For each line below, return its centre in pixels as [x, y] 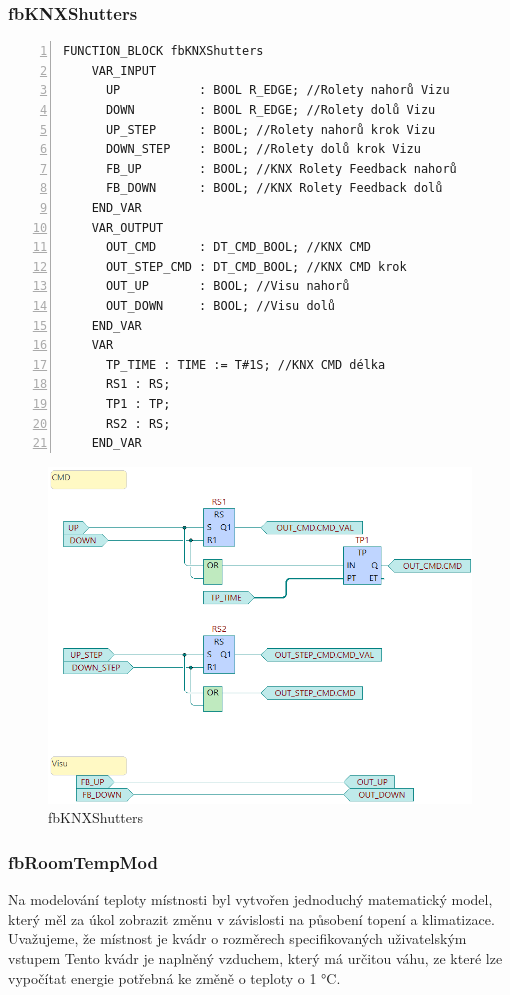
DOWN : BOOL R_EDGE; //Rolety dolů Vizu [270, 110]
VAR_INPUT [124, 70]
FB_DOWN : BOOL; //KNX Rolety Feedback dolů [274, 188]
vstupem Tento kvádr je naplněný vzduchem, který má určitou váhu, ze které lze [255, 957]
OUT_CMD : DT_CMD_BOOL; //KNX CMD [238, 247]
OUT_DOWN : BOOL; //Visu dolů [220, 305]
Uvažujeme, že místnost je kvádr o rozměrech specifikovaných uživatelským [237, 938]
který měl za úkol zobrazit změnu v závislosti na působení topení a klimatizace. [251, 918]
